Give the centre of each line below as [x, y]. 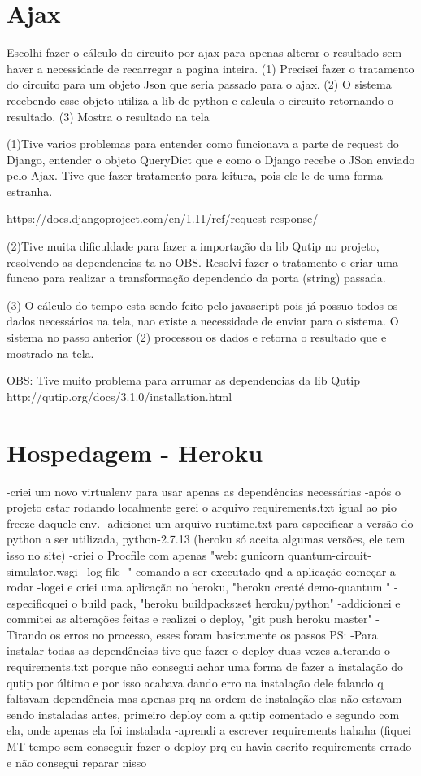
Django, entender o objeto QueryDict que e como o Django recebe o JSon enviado [211, 159]
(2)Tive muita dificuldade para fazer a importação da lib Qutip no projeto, [193, 246]
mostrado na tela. [50, 353]
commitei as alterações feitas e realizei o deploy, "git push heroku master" [189, 619]
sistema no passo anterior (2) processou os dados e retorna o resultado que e [197, 337]
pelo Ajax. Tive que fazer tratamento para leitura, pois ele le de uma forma [195, 175]
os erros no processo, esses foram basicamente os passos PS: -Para [214, 634]
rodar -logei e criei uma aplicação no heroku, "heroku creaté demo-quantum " [199, 587]
